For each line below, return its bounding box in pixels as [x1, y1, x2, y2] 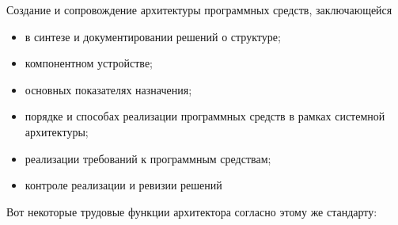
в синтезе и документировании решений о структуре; [25, 28, 281, 44]
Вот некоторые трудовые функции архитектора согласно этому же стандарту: [6, 203, 377, 219]
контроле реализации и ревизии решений [25, 177, 222, 193]
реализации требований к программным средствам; [25, 150, 271, 166]
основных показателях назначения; [25, 81, 192, 97]
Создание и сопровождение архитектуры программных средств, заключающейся [6, 2, 392, 17]
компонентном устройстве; [25, 55, 153, 71]
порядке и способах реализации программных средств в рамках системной [25, 108, 385, 124]
